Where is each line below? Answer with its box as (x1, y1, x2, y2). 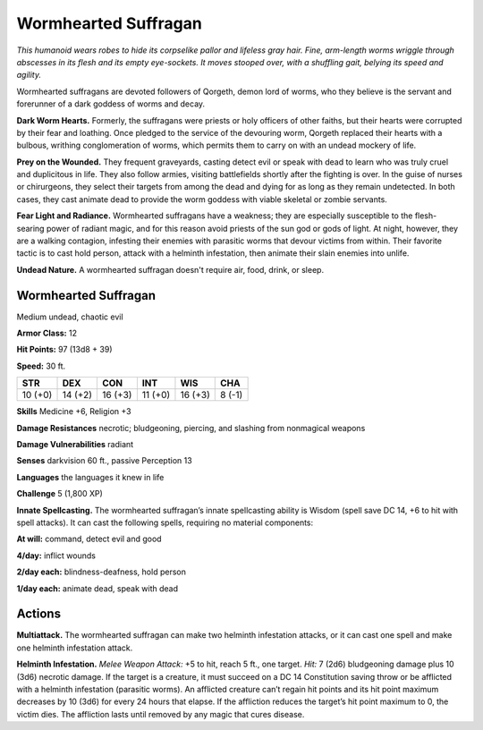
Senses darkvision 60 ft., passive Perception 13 (16, 455, 192, 466)
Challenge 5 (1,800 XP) (16, 488, 103, 499)
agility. (16, 70, 42, 81)
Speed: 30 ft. (16, 361, 66, 371)
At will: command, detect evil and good (16, 533, 162, 545)
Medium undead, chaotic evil (16, 311, 124, 322)
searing (16, 223, 45, 233)
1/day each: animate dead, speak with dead (16, 582, 179, 594)
